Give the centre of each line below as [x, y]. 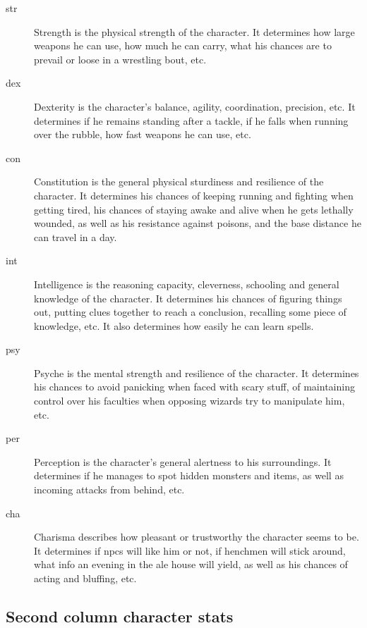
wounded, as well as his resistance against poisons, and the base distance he [198, 223]
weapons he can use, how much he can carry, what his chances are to [183, 45]
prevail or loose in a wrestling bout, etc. [120, 59]
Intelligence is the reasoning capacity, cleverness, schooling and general [187, 284]
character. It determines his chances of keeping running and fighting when [194, 195]
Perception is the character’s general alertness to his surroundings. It [183, 461]
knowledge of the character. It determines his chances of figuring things [188, 298]
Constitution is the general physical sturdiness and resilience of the [179, 181]
